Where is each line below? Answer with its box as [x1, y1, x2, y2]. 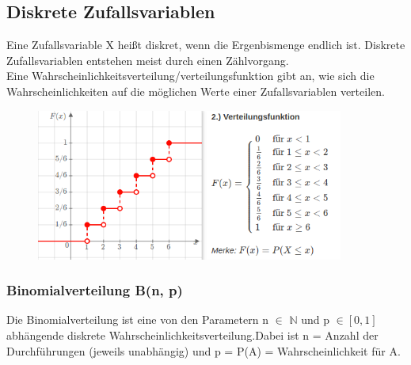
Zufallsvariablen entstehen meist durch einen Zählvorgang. [6, 51, 289, 68]
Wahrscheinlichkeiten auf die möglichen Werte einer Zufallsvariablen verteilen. [6, 82, 385, 99]
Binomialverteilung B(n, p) [6, 280, 183, 300]
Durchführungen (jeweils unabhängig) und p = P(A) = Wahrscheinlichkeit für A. [6, 342, 401, 359]
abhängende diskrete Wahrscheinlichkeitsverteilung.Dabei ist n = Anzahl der [6, 327, 379, 344]
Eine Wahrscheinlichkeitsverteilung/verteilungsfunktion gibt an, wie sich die [6, 67, 375, 84]
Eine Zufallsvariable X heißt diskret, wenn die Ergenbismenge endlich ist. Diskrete [6, 36, 405, 53]
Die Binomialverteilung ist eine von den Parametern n [6, 311, 268, 328]
